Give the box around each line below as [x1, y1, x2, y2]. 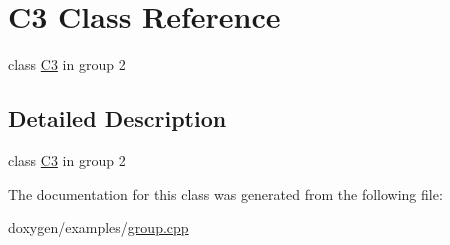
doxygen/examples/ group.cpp [8, 217, 189, 238]
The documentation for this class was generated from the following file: [8, 183, 443, 204]
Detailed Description [8, 103, 227, 134]
